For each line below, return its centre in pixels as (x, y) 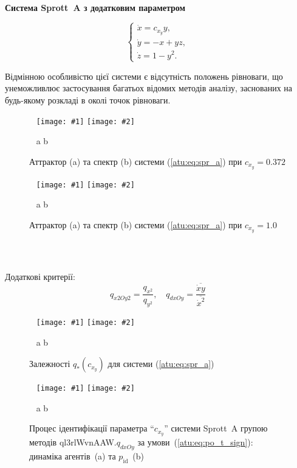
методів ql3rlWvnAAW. (73, 442)
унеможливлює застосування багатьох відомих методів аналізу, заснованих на (149, 88)
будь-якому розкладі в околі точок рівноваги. (88, 100)
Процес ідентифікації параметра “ (92, 428)
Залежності (50, 364)
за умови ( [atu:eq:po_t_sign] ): (195, 442)
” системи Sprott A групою (216, 428)
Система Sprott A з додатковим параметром (95, 8)
